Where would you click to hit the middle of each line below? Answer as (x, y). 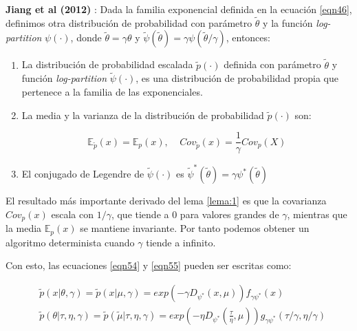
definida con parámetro (272, 64)
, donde (86, 38)
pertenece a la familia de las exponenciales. (112, 92)
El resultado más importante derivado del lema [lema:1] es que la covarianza (166, 200)
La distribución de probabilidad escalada (107, 64)
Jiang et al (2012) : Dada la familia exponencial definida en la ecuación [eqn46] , (179, 9)
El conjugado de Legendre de (83, 173)
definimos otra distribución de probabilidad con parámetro (129, 22)
